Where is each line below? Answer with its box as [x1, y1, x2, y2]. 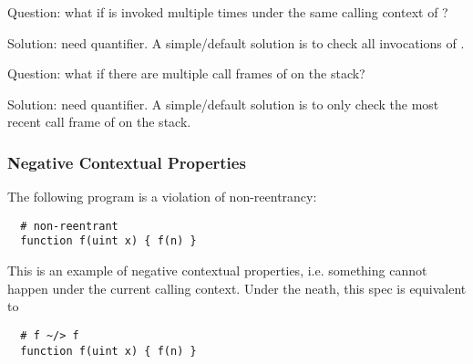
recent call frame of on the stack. [7, 112, 191, 131]
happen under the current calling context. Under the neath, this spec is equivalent [7, 278, 467, 297]
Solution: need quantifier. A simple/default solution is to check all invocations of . [7, 33, 465, 52]
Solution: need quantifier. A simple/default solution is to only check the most [7, 94, 439, 113]
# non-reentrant [20, 219, 118, 233]
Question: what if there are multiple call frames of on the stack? [7, 64, 365, 83]
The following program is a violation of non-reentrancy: [7, 187, 317, 206]
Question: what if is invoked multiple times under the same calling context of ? [7, 3, 448, 21]
